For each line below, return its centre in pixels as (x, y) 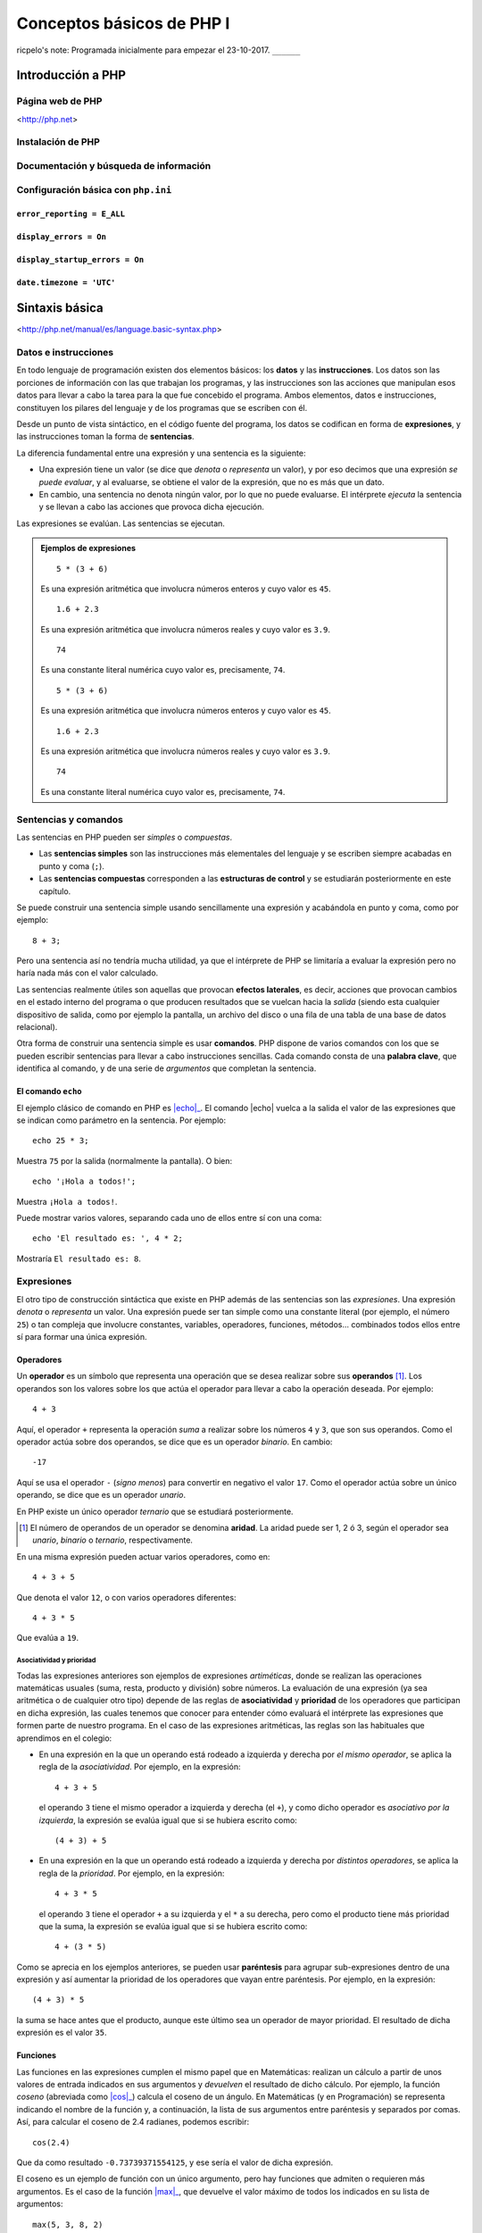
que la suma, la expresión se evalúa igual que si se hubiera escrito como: (173, 1926)
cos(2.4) (51, 2142)
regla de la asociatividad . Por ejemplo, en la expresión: (140, 1767)
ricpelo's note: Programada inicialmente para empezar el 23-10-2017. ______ (158, 50)
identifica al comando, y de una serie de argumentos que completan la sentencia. (166, 1068)
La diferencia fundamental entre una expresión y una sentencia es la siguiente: (161, 453)
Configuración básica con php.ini (94, 189)
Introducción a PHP (71, 75)
